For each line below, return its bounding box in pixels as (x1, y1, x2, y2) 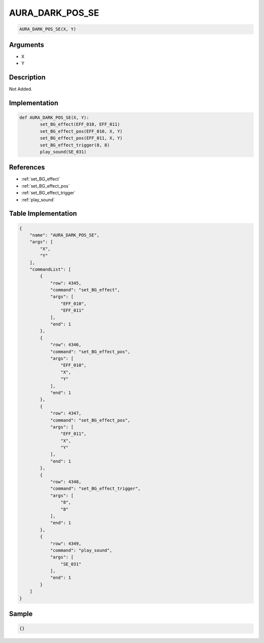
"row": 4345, (50, 280, 82, 286)
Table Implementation (9, 210, 77, 218)
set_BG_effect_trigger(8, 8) (40, 142, 110, 148)
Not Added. (9, 86, 33, 92)
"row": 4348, (50, 479, 82, 485)
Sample (9, 610, 33, 618)
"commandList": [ (29, 266, 71, 272)
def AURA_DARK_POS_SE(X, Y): (19, 115, 89, 120)
